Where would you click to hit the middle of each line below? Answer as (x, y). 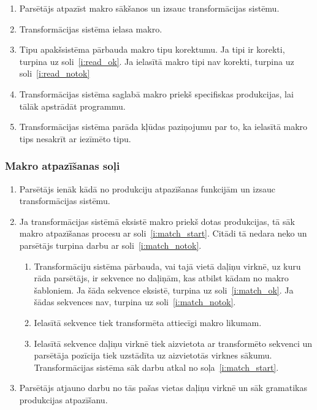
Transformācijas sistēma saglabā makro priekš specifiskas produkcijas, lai (156, 93)
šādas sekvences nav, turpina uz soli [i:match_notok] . (135, 302)
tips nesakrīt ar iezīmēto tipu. (75, 138)
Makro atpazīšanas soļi (63, 166)
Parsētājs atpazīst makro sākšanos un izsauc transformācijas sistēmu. (149, 8)
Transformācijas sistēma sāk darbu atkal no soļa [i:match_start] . (156, 367)
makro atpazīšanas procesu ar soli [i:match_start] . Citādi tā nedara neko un (163, 233)
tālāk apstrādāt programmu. (72, 106)
